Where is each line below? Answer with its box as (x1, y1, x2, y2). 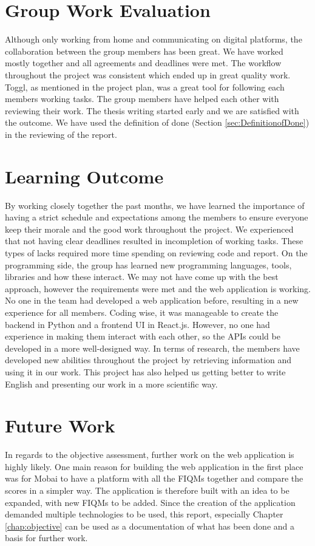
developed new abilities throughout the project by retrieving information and (5, 353, 292, 366)
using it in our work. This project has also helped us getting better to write (5, 365, 286, 378)
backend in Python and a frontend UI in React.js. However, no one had (5, 318, 270, 330)
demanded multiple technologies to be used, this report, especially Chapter (5, 508, 283, 520)
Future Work (5, 413, 115, 438)
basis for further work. (5, 531, 88, 544)
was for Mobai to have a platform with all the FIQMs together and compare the (5, 472, 303, 485)
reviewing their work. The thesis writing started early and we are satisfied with (5, 104, 299, 117)
